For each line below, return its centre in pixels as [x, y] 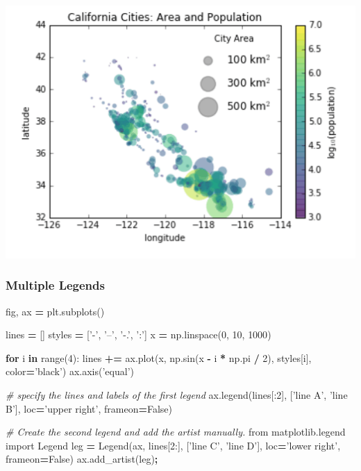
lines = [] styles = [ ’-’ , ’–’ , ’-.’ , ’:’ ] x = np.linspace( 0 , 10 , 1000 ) [138, 334]
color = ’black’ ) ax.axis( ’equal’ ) [70, 371]
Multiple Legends [55, 285]
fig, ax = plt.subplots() [55, 311]
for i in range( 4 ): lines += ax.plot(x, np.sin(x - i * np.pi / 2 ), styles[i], [159, 357]
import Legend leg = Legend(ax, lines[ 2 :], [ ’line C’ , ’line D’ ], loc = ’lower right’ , [173, 445]
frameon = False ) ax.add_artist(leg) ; [82, 459]
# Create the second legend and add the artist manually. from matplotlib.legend [176, 432]
